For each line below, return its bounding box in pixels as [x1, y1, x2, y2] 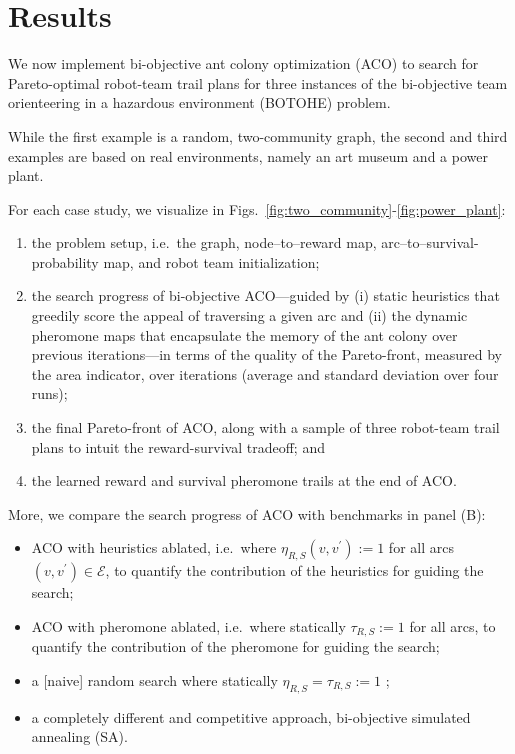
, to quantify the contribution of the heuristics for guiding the [105, 560, 484, 581]
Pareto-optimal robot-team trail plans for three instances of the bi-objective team [8, 72, 508, 93]
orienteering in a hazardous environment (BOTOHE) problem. [8, 92, 391, 113]
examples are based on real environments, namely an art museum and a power [8, 145, 488, 166]
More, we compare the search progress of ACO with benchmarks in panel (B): [8, 503, 486, 524]
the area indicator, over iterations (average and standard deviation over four [31, 363, 499, 384]
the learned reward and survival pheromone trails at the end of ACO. [31, 470, 457, 491]
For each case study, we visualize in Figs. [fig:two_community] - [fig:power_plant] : [8, 198, 506, 219]
